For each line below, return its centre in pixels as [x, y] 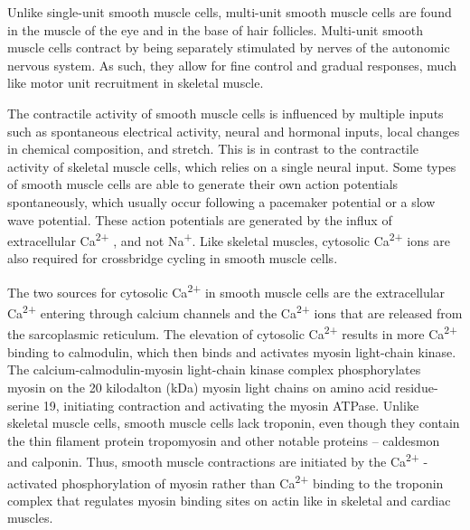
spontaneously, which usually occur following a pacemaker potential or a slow [221, 201]
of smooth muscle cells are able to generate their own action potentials [203, 184]
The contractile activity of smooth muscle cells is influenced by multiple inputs [226, 113]
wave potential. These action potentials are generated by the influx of [200, 219]
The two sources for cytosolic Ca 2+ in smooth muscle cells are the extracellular [226, 290]
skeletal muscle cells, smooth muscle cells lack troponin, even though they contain [234, 423]
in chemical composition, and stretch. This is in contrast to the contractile [213, 149]
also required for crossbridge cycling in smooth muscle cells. [173, 258]
